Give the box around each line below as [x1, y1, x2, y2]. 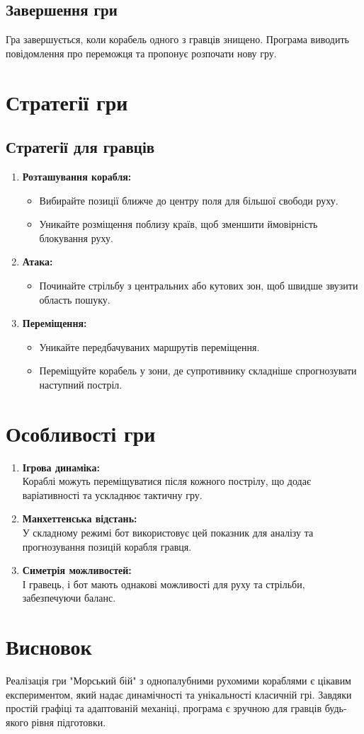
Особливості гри [6, 418, 156, 447]
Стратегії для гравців [6, 136, 155, 158]
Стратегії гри [6, 87, 128, 116]
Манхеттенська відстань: [22, 511, 137, 526]
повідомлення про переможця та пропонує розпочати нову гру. [6, 45, 277, 60]
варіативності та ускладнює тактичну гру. [22, 487, 203, 502]
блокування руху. [39, 230, 113, 245]
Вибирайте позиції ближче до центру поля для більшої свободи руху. [39, 193, 339, 207]
